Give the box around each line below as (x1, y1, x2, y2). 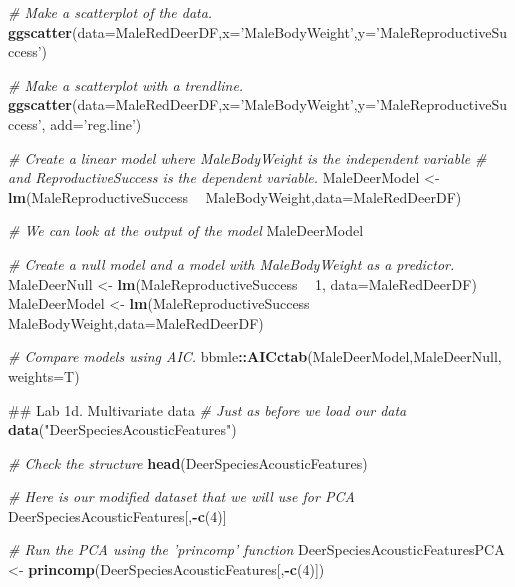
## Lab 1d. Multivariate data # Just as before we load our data (8, 399, 407, 420)
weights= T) (8, 365, 80, 386)
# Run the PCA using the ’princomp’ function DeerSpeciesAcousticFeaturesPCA (8, 539, 505, 560)
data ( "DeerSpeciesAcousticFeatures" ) (8, 419, 237, 440)
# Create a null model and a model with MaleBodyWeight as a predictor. (8, 253, 455, 274)
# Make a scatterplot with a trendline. (8, 74, 244, 95)
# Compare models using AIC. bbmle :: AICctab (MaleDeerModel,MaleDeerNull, (8, 346, 502, 367)
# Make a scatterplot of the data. (8, 2, 213, 22)
